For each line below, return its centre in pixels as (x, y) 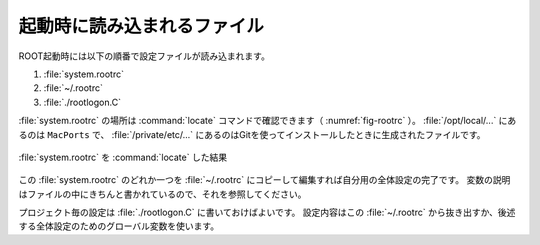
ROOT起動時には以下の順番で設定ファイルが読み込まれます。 (144, 56)
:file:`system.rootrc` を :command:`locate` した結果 (123, 157)
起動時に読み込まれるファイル (141, 26)
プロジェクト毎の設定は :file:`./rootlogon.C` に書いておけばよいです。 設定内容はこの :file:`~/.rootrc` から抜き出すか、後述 (267, 212)
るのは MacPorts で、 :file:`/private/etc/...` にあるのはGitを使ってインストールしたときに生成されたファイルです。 (252, 134)
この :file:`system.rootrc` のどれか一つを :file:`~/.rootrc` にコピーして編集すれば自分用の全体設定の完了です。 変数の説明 (264, 180)
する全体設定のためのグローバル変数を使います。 (119, 226)
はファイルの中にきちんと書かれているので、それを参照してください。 (162, 194)
